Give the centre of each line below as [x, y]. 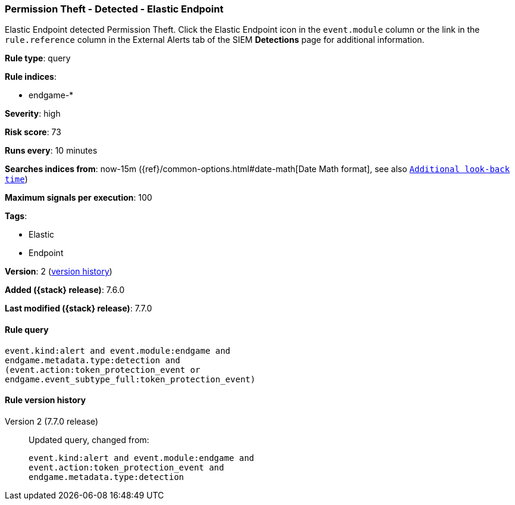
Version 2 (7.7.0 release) [52, 421]
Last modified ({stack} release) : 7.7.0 [78, 308]
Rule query [27, 329]
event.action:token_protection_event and [126, 467]
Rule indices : [31, 77]
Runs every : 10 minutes [51, 151]
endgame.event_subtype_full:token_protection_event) [130, 379]
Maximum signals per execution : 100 [78, 198]
